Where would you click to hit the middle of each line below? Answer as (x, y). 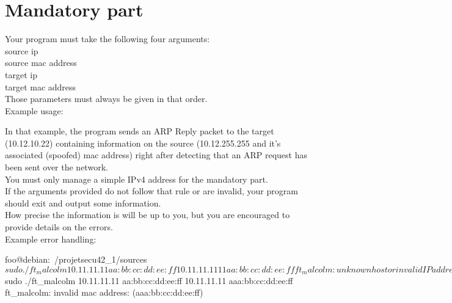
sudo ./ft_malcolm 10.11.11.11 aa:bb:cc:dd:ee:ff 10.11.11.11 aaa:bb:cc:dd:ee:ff (149, 280)
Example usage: (34, 110)
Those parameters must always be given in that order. (106, 99)
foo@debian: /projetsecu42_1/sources (76, 259)
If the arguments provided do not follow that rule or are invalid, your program (151, 191)
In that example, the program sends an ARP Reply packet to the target (140, 131)
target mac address (41, 86)
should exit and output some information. (83, 203)
